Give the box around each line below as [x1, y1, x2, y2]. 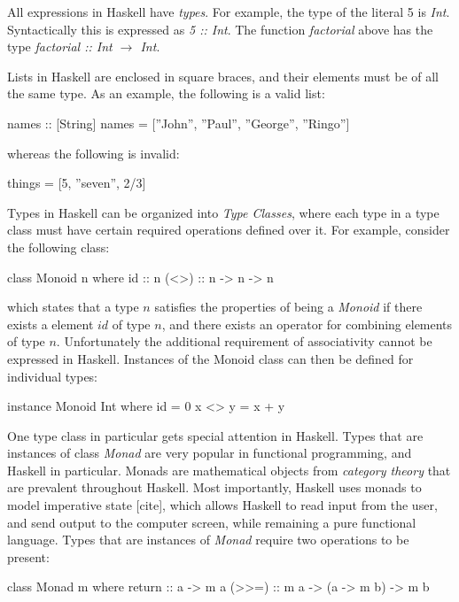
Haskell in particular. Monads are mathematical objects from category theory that [7, 460, 451, 479]
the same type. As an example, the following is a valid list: [7, 84, 325, 103]
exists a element [7, 314, 94, 333]
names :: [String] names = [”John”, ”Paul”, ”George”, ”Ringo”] [7, 113, 350, 132]
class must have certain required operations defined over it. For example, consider [7, 220, 450, 239]
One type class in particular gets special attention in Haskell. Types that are [7, 426, 424, 444]
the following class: [7, 237, 110, 256]
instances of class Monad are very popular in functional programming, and [7, 444, 412, 462]
